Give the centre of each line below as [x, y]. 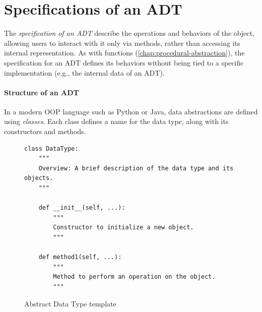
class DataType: [51, 148]
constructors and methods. [45, 131]
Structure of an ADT [42, 92]
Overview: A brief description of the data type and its [136, 168]
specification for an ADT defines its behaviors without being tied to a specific [124, 62]
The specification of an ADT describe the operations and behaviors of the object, [129, 33]
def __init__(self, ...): [82, 208]
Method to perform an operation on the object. [134, 277]
